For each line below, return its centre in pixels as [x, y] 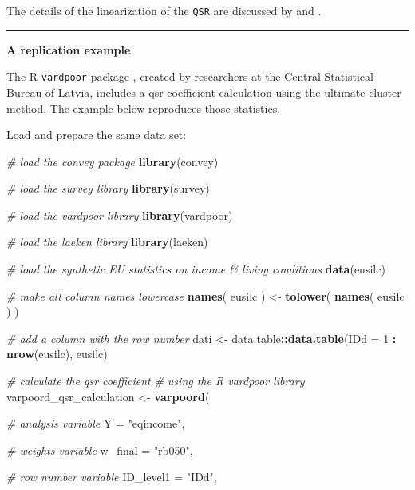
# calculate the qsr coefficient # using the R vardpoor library [156, 381]
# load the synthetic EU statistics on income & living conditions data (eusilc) [196, 269]
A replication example [69, 49]
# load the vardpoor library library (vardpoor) [120, 215]
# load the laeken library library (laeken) [107, 242]
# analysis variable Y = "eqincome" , [96, 423]
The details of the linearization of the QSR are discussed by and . [164, 10]
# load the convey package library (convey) [113, 161]
